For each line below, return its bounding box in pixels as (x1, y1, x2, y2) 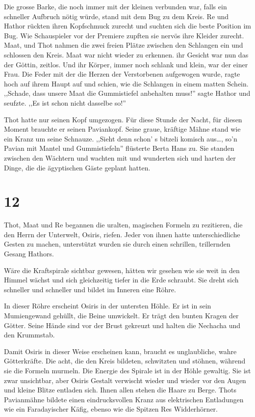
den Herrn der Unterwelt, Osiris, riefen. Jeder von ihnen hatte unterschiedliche (4, 229, 240, 239)
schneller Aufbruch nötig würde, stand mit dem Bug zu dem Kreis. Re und (4, 11, 229, 21)
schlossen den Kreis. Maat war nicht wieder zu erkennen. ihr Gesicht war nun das (4, 49, 249, 59)
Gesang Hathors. (4, 249, 54, 258)
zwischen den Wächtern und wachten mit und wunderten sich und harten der (4, 152, 236, 163)
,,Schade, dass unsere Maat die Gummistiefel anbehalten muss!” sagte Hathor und (4, 88, 251, 98)
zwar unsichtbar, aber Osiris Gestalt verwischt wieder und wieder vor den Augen (4, 375, 246, 385)
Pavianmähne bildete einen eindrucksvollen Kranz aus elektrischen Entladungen (4, 394, 244, 404)
